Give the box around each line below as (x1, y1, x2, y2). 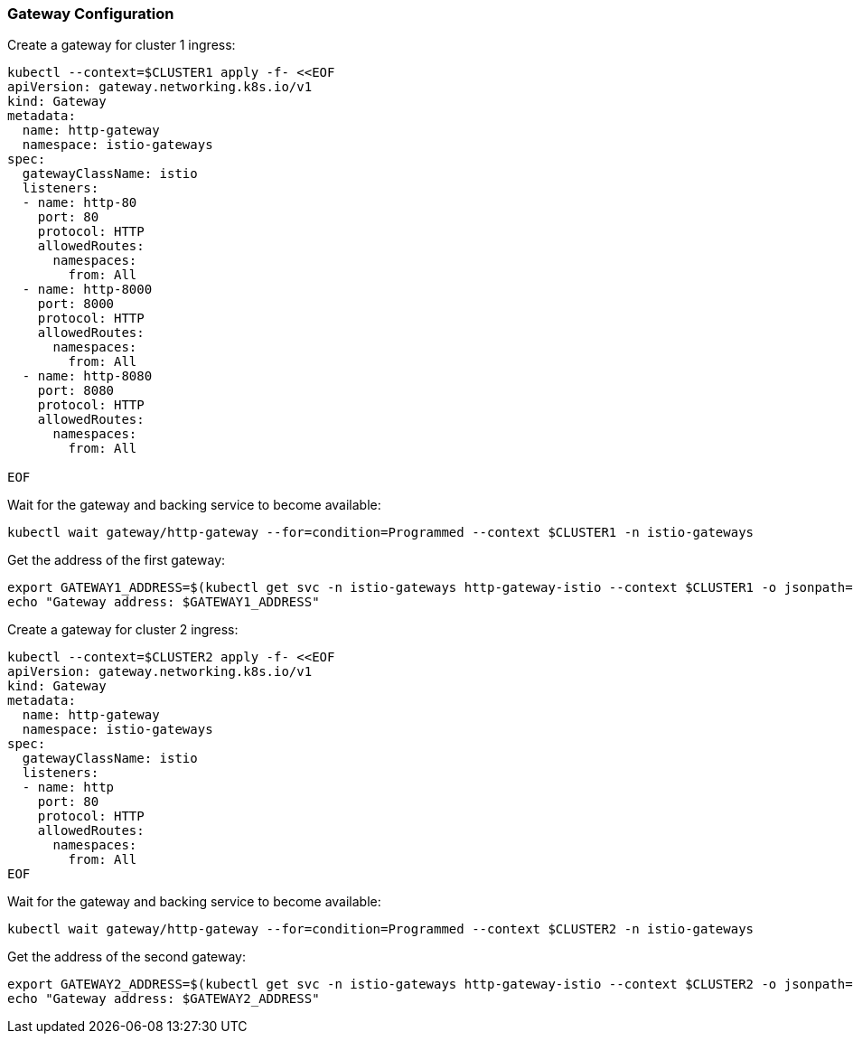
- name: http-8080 (22, 369, 153, 384)
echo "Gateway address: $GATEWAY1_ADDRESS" (7, 595, 320, 610)
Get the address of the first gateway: (7, 552, 226, 568)
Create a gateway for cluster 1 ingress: (7, 37, 236, 53)
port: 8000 (37, 296, 115, 312)
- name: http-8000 (22, 282, 153, 297)
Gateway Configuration (7, 5, 174, 23)
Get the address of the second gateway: (7, 949, 247, 965)
